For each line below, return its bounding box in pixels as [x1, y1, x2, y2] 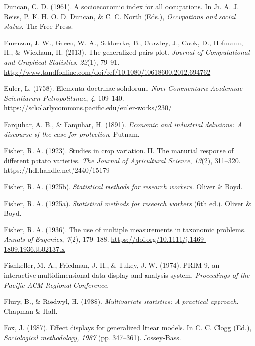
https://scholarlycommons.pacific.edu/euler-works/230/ [4, 102, 172, 113]
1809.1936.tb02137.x [4, 243, 65, 254]
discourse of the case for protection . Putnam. [4, 129, 140, 139]
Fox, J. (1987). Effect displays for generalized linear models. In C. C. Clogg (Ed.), [4, 322, 252, 333]
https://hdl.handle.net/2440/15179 [4, 165, 109, 175]
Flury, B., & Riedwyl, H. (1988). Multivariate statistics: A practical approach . [4, 296, 239, 306]
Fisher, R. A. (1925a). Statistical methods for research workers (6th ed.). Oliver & [4, 198, 251, 208]
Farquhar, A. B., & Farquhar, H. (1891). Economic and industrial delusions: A [4, 119, 242, 129]
